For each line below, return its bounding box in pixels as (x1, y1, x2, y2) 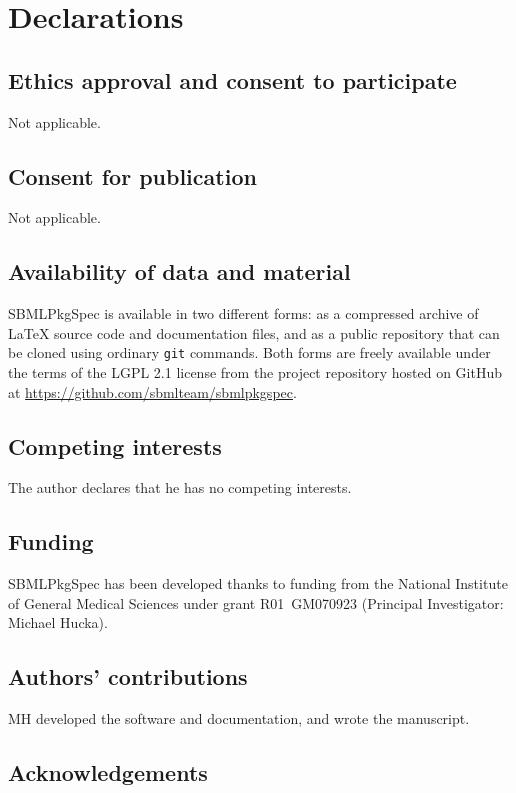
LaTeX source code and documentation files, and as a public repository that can (8, 322, 500, 343)
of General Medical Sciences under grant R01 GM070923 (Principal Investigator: (8, 592, 504, 613)
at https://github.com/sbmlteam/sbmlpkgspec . (8, 381, 297, 402)
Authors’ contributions (8, 661, 248, 692)
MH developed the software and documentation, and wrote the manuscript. (8, 708, 470, 729)
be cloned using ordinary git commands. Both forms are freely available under (8, 342, 491, 363)
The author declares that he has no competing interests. (8, 477, 352, 498)
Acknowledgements (8, 757, 208, 788)
